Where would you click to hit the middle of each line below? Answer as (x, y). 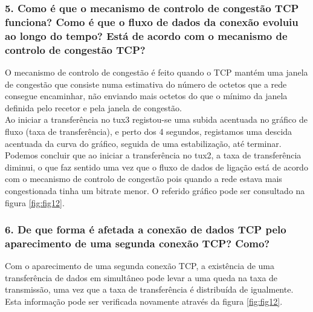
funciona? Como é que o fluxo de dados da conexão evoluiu (152, 21)
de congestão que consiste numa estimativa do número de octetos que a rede (146, 84)
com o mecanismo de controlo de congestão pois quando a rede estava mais (144, 179)
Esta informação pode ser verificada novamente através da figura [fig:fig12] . (144, 301)
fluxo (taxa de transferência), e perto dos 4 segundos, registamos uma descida (149, 131)
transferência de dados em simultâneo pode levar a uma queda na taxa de (141, 277)
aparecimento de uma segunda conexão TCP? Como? (137, 243)
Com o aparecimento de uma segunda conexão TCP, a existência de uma (140, 266)
